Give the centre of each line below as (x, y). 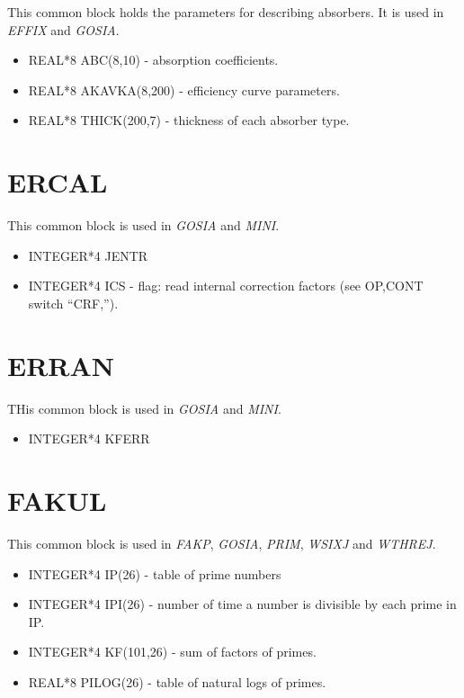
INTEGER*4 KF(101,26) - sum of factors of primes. (172, 652)
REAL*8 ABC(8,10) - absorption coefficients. (153, 60)
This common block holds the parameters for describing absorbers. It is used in (226, 12)
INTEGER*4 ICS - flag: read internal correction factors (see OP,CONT (226, 286)
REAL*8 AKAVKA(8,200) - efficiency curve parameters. (184, 89)
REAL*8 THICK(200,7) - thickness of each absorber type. (189, 120)
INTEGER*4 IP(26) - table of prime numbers (155, 573)
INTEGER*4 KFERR (89, 438)
